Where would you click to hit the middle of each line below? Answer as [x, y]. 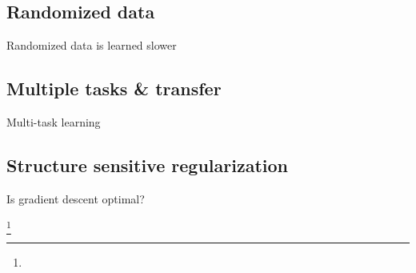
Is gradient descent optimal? [76, 198]
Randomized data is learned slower [92, 45]
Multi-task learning [54, 122]
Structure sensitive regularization [147, 165]
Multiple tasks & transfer [114, 88]
